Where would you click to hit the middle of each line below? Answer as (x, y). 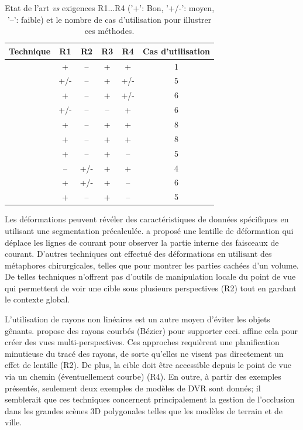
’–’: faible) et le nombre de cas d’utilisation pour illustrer (109, 19)
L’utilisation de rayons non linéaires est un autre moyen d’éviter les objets (137, 319)
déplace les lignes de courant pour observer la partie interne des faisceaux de (142, 242)
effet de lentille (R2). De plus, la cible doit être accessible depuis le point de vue (148, 365)
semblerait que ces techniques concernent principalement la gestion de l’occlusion (150, 399)
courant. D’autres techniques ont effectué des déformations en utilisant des (138, 254)
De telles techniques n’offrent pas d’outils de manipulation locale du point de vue (150, 276)
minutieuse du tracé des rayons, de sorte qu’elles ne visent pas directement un (144, 353)
